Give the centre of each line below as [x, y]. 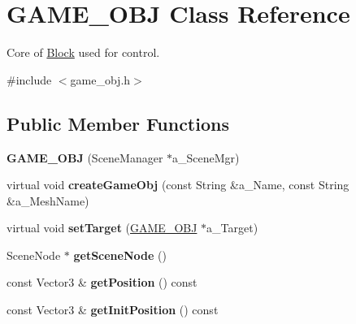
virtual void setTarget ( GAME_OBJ [102, 228]
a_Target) [232, 228]
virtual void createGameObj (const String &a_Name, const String [178, 185]
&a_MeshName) [48, 200]
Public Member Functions [118, 123]
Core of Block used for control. [83, 52]
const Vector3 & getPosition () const [102, 282]
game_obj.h [100, 79]
